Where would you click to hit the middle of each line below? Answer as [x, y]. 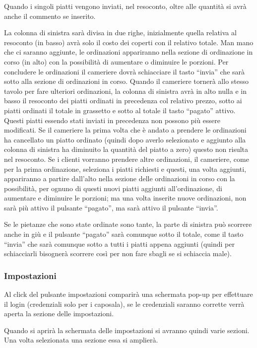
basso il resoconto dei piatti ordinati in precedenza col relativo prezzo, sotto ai [123, 101]
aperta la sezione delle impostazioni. [59, 313]
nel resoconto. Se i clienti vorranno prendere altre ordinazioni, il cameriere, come [127, 159]
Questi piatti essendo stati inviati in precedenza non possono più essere [112, 120]
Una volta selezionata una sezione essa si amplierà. [81, 340]
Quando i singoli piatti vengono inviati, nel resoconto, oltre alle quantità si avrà [125, 6]
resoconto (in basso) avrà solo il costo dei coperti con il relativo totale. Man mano [129, 42]
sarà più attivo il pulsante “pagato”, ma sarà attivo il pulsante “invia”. [111, 207]
